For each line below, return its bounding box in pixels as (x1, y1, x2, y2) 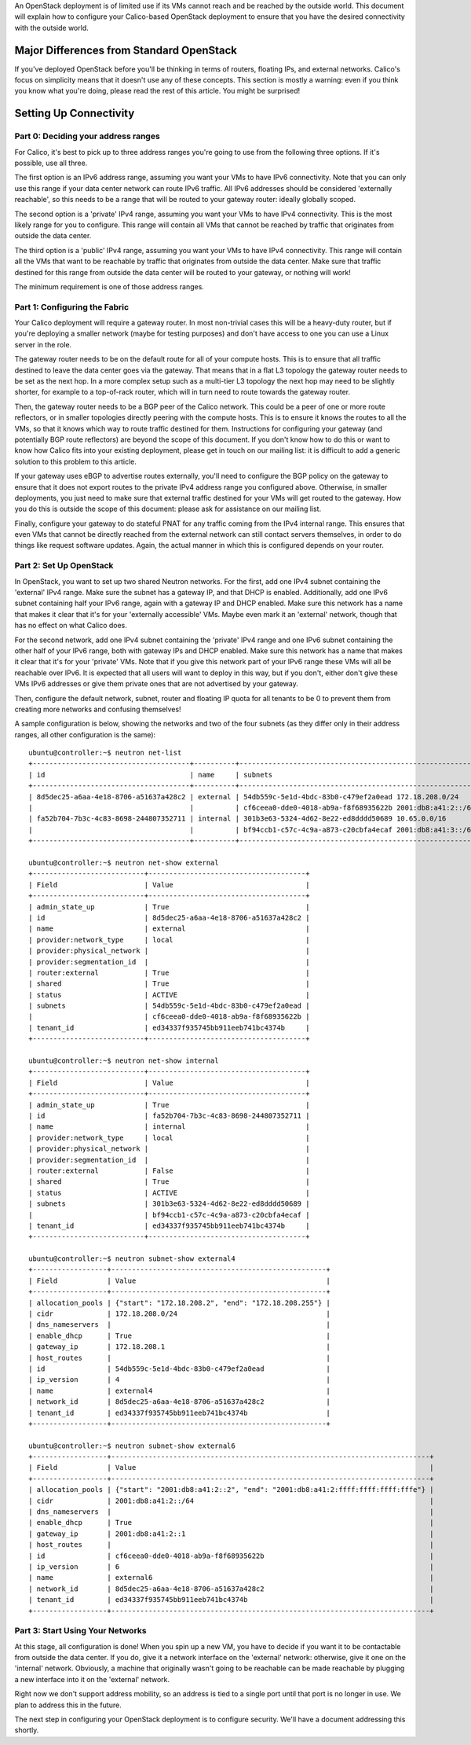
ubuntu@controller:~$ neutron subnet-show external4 (28, 1255, 235, 1263)
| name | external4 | (28, 1386, 331, 1395)
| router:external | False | (28, 1166, 310, 1175)
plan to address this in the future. (14, 1700, 122, 1710)
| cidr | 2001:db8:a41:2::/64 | (28, 1496, 435, 1505)
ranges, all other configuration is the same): (14, 729, 156, 739)
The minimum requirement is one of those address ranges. (14, 281, 204, 291)
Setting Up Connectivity (14, 107, 135, 120)
